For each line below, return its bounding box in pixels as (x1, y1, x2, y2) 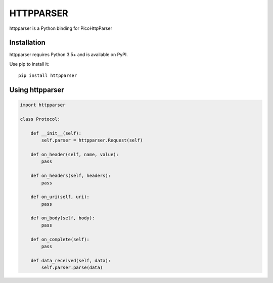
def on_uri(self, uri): (30, 194, 89, 200)
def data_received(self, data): (30, 258, 111, 263)
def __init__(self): (30, 130, 82, 136)
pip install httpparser (18, 73, 77, 78)
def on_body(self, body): (30, 215, 95, 221)
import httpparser (20, 102, 66, 108)
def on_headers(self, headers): (30, 173, 111, 179)
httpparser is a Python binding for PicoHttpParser (9, 25, 112, 31)
